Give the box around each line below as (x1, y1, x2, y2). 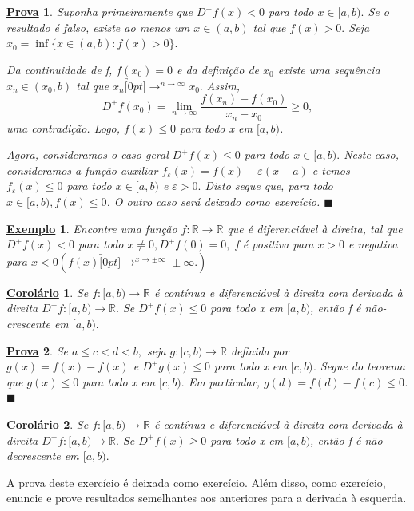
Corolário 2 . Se (6, 416, 89, 433)
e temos (312, 161, 350, 178)
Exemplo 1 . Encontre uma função (6, 220, 177, 236)
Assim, (206, 77, 240, 93)
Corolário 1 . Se (6, 283, 89, 300)
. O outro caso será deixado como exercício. (106, 193, 320, 210)
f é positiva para (235, 236, 314, 252)
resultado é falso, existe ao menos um (6, 18, 190, 35)
